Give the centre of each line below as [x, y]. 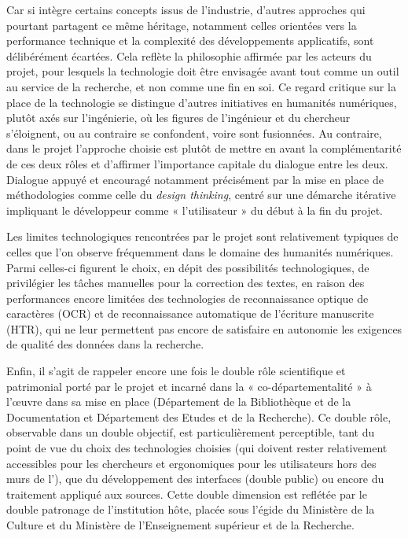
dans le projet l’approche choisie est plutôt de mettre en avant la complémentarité [204, 148]
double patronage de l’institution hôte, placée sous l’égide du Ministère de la [191, 509]
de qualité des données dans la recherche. [105, 344]
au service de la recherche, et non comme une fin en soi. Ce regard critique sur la [201, 86]
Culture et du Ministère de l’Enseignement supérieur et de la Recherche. [180, 525]
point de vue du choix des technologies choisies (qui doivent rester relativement [197, 448]
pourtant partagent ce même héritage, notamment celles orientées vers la [182, 25]
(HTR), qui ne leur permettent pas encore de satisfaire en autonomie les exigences [204, 328]
